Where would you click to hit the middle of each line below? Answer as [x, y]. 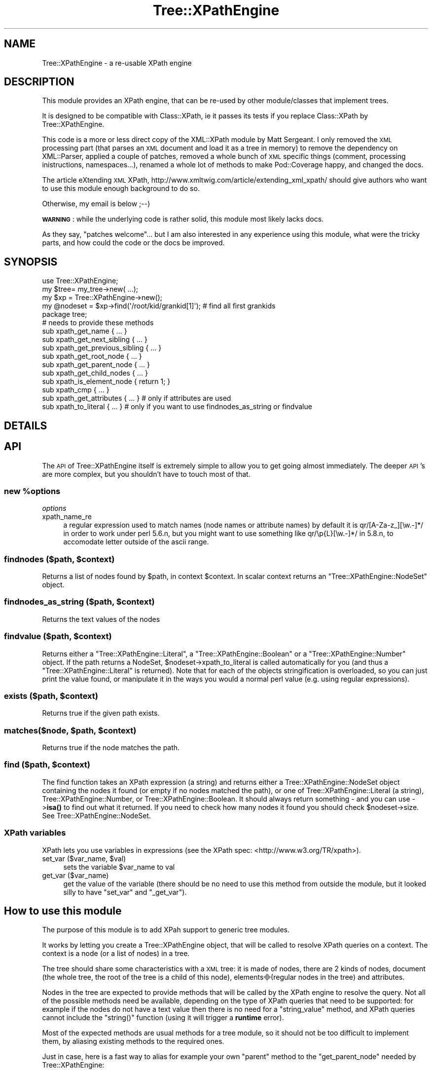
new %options [32, 491]
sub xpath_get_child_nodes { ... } [95, 373]
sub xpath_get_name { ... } [85, 331]
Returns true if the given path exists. [101, 713]
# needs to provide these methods [98, 323]
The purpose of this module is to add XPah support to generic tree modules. [166, 930]
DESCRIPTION [39, 82]
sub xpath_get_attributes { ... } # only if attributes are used [137, 398]
